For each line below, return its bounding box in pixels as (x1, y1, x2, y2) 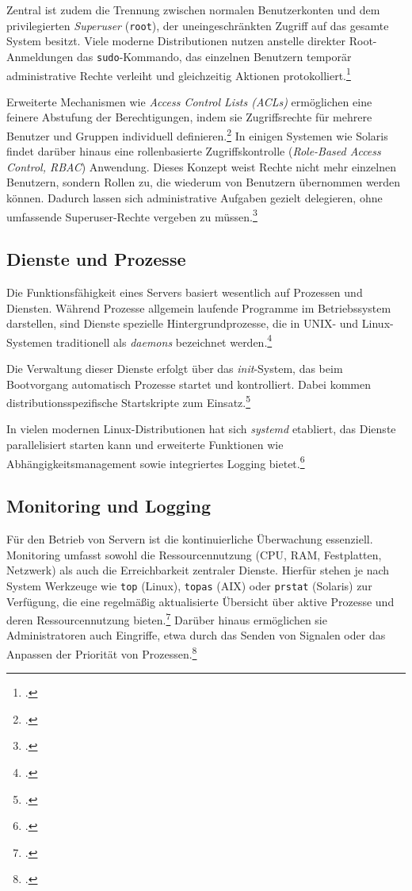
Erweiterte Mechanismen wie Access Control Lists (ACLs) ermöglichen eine (6, 93, 372, 109)
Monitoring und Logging (6, 494, 212, 518)
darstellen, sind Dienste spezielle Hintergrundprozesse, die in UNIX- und (6, 315, 359, 332)
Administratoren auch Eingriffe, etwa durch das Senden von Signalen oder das (6, 627, 386, 643)
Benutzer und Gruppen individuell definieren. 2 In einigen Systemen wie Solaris (6, 125, 388, 144)
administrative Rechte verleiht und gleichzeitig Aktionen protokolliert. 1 (6, 64, 351, 83)
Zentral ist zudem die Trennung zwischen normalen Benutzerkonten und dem (6, 2, 380, 17)
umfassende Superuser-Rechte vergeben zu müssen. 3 (6, 205, 257, 225)
